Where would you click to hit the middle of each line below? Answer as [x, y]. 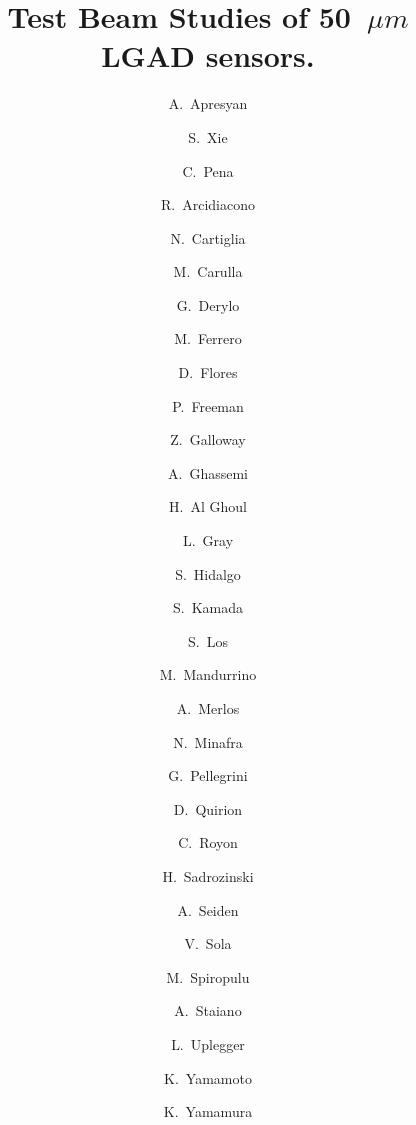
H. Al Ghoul [208, 506]
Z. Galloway [208, 439]
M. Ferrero [208, 338]
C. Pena [208, 170]
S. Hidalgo [208, 573]
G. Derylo [208, 304]
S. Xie [208, 136]
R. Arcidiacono [208, 204]
